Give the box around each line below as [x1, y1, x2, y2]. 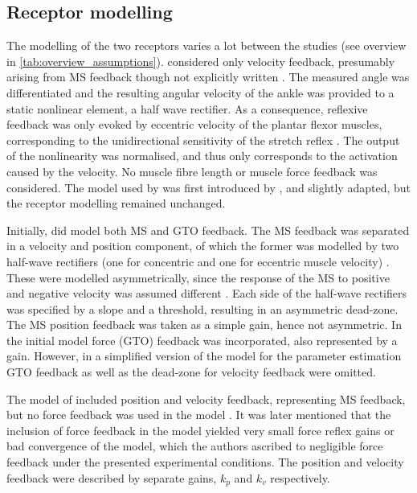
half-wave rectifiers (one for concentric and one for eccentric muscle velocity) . [6, 253, 390, 269]
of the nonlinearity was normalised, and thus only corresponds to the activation [6, 147, 398, 164]
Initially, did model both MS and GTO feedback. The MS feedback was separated [6, 221, 410, 238]
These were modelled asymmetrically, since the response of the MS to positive [6, 269, 390, 286]
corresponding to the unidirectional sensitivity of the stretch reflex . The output [6, 131, 400, 148]
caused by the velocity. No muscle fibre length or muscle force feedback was [6, 162, 378, 179]
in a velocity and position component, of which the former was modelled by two [6, 237, 399, 254]
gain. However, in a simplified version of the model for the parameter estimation [6, 347, 402, 364]
